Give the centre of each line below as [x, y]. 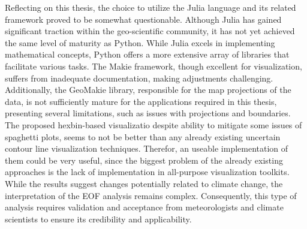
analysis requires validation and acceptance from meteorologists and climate [144, 207]
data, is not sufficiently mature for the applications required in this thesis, [141, 101]
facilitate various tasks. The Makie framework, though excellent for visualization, [153, 66]
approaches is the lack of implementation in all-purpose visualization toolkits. [147, 172]
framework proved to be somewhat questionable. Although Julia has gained [143, 19]
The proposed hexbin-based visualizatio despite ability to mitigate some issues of [153, 124]
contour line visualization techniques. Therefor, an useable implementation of [147, 148]
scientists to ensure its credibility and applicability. [98, 219]
